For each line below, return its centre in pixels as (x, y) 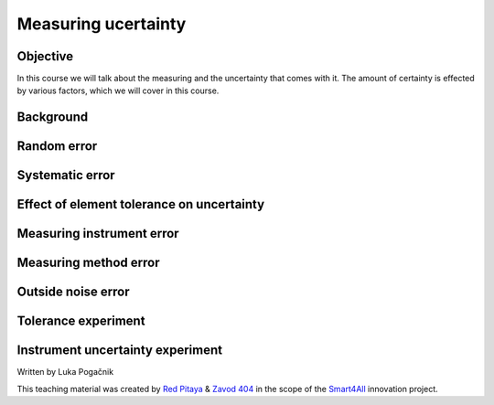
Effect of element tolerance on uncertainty (141, 204)
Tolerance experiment (81, 321)
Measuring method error (88, 263)
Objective (45, 56)
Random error (57, 146)
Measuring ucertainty (102, 24)
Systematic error (66, 175)
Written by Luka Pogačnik (65, 372)
